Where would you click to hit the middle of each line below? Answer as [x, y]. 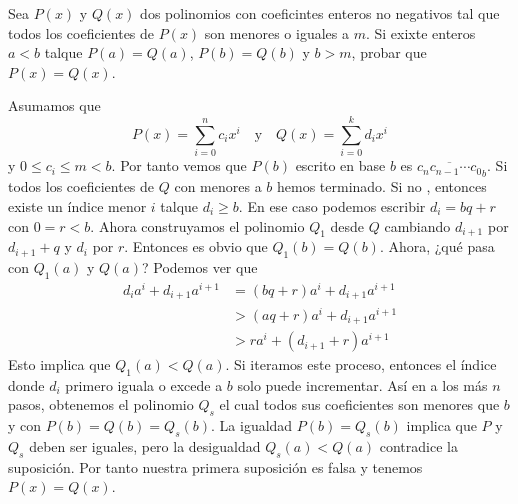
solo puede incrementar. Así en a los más [362, 384]
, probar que [389, 52]
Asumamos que [54, 105]
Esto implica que [59, 364]
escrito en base [340, 165]
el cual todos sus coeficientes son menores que [359, 404]
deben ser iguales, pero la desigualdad [145, 446]
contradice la [418, 446]
